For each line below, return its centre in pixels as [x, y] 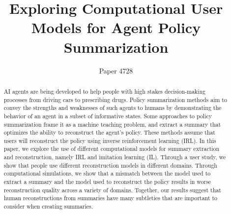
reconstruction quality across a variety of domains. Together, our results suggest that [112, 190]
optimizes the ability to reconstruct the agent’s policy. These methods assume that [109, 132]
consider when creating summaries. [48, 206]
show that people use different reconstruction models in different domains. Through [110, 165]
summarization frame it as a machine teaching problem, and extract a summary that [112, 124]
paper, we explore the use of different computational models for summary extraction [112, 149]
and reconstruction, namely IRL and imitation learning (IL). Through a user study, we [115, 157]
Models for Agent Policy [116, 27]
